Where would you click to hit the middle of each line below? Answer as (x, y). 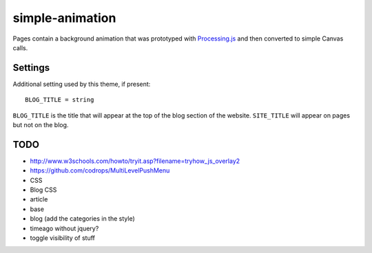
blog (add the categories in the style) (82, 219)
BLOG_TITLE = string (60, 100)
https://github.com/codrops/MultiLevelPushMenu (100, 170)
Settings (31, 68)
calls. (20, 47)
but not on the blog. (41, 125)
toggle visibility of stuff (63, 238)
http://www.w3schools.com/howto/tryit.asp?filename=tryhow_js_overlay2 (135, 161)
